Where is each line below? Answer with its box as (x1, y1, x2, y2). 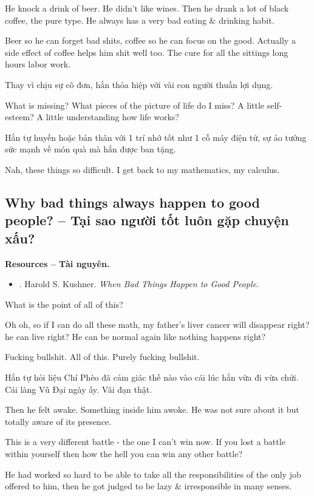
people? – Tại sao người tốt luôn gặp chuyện (5, 211, 289, 229)
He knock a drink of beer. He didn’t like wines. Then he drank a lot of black (5, 2, 289, 14)
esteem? (5, 110, 34, 123)
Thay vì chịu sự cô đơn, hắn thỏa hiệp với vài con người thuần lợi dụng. (5, 78, 273, 90)
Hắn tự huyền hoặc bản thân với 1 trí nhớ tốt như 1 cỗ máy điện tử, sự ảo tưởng (5, 131, 307, 143)
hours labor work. (5, 58, 70, 70)
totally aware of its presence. (5, 415, 112, 427)
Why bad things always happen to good (5, 192, 260, 211)
